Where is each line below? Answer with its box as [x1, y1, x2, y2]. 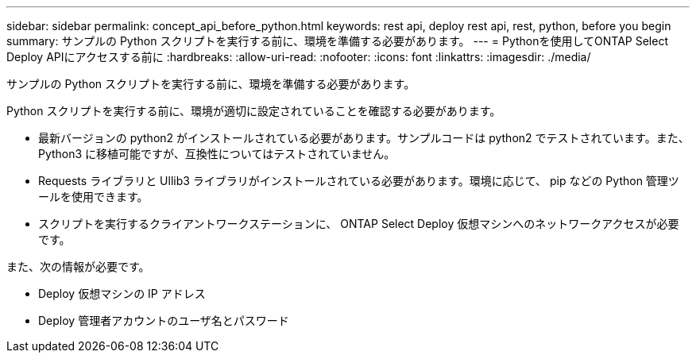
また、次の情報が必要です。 [6, 260, 150, 273]
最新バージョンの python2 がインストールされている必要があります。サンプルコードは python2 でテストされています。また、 [38, 131, 690, 145]
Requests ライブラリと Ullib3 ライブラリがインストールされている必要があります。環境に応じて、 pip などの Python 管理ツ [38, 174, 679, 187]
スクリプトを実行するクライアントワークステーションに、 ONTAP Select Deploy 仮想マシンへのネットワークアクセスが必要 [38, 217, 679, 230]
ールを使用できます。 [38, 190, 149, 203]
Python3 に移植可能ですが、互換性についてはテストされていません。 [38, 147, 396, 160]
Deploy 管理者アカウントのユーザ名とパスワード [38, 314, 289, 327]
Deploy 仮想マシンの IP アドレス [38, 287, 206, 300]
